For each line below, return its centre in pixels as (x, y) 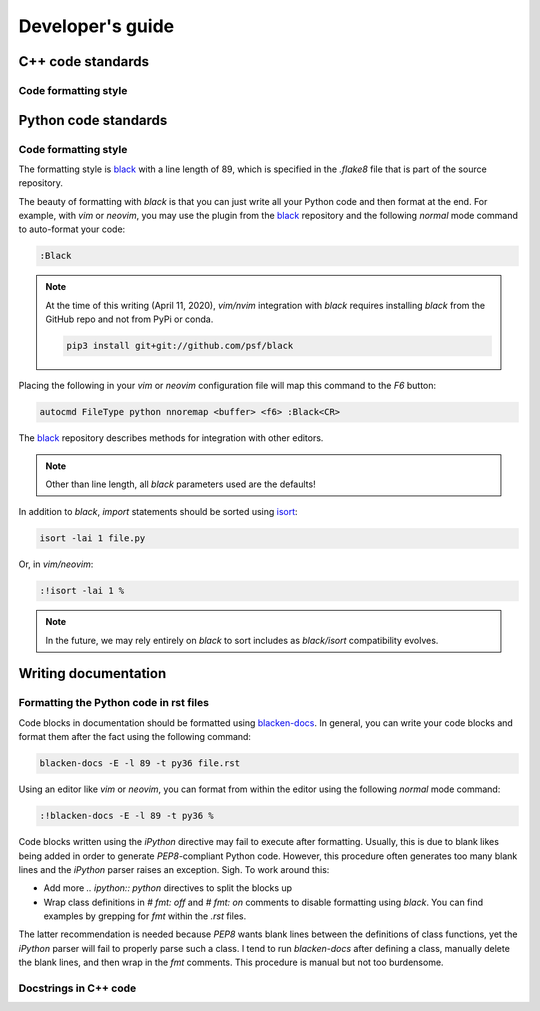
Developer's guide (96, 26)
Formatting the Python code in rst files (114, 703)
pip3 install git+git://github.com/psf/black (180, 346)
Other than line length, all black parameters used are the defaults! (180, 484)
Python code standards (93, 120)
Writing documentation (92, 673)
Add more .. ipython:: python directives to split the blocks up (168, 888)
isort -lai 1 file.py (92, 538)
